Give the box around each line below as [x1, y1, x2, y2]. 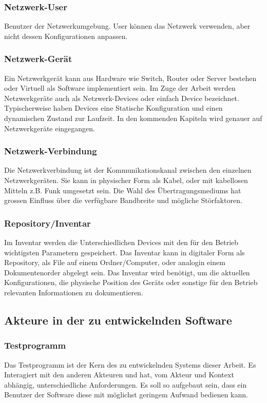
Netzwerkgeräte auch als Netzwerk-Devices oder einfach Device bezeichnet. [4, 92, 239, 103]
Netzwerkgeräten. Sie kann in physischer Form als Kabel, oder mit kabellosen [4, 175, 248, 185]
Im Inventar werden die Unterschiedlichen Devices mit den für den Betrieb [4, 237, 239, 247]
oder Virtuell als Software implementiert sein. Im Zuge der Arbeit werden [4, 83, 236, 93]
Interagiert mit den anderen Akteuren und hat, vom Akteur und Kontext [4, 369, 234, 380]
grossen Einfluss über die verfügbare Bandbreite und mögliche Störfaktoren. [4, 195, 242, 206]
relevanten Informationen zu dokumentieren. [4, 287, 143, 297]
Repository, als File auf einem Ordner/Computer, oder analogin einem [4, 257, 225, 268]
